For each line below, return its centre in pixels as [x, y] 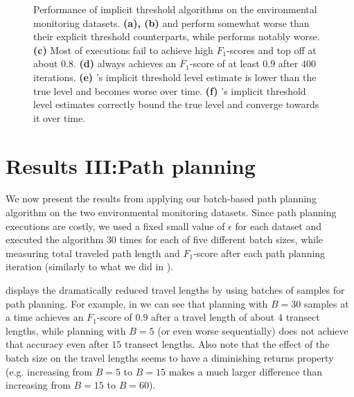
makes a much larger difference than [246, 371]
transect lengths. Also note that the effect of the [227, 344]
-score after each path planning [259, 253]
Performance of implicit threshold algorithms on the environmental [175, 9]
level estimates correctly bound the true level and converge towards [176, 104]
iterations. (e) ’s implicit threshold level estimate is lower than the [175, 77]
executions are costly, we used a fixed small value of [115, 226]
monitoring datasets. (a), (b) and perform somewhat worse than [171, 23]
